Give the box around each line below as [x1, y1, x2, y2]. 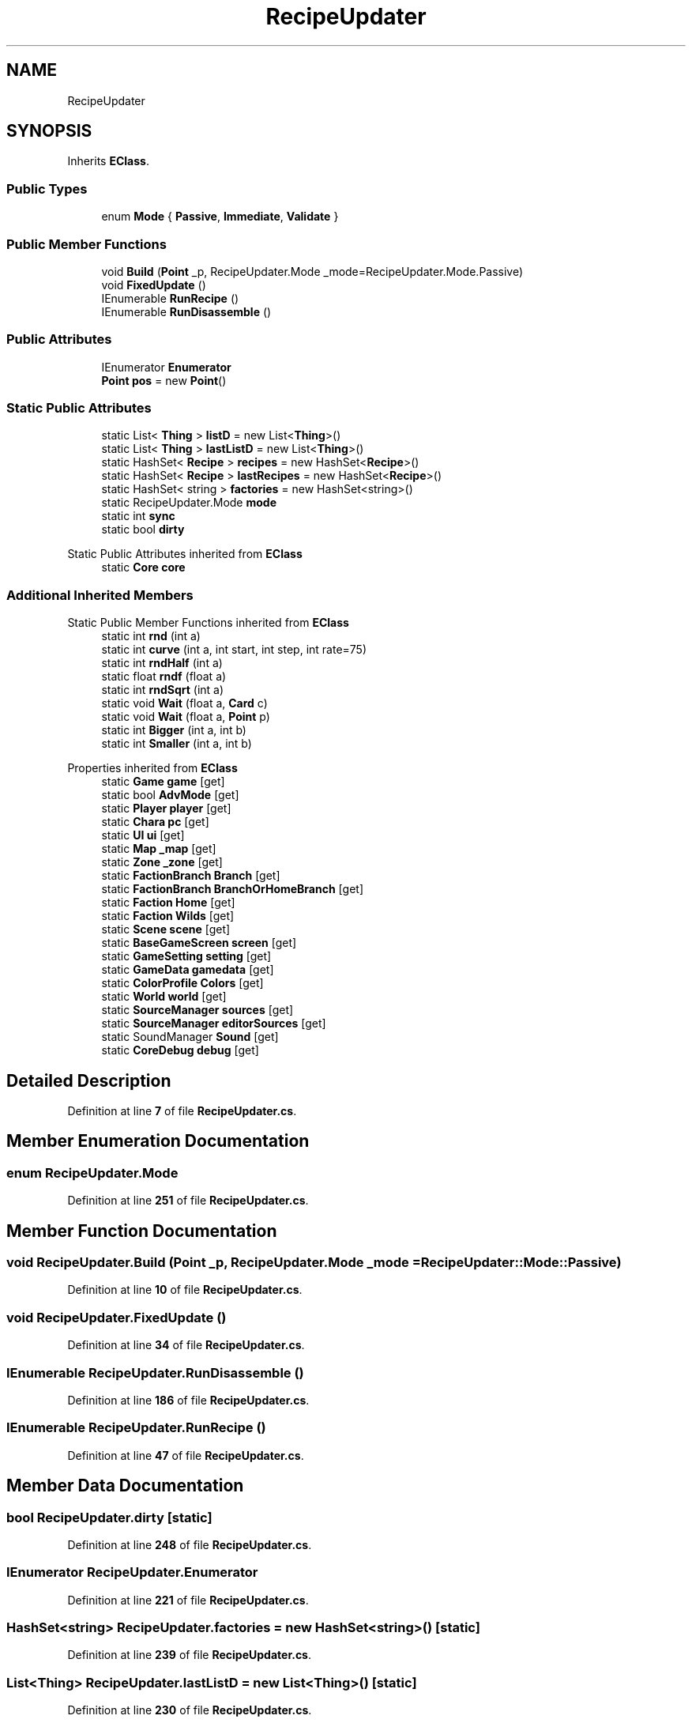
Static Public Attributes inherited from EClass [67, 547, 303, 561]
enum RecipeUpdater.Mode [6, 1164, 179, 1181]
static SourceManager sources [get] [101, 1003, 294, 1017]
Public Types [6, 180, 88, 197]
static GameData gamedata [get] [101, 963, 274, 977]
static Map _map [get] [101, 842, 216, 856]
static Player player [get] [101, 801, 231, 816]
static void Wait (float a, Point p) [101, 710, 270, 724]
